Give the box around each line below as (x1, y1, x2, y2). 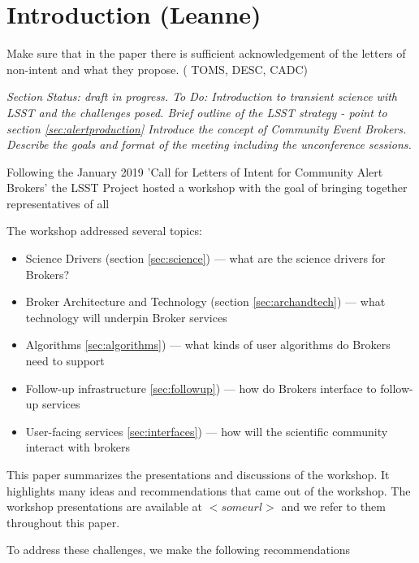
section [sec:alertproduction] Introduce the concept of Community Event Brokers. (6, 120, 407, 137)
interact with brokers (25, 439, 130, 456)
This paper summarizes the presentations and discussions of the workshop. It (6, 466, 390, 482)
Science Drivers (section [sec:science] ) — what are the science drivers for (25, 250, 386, 267)
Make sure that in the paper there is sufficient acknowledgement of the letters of (6, 45, 406, 62)
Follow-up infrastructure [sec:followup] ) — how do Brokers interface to (25, 379, 377, 396)
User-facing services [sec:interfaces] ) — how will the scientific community (25, 422, 388, 439)
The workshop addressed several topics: (6, 222, 202, 239)
